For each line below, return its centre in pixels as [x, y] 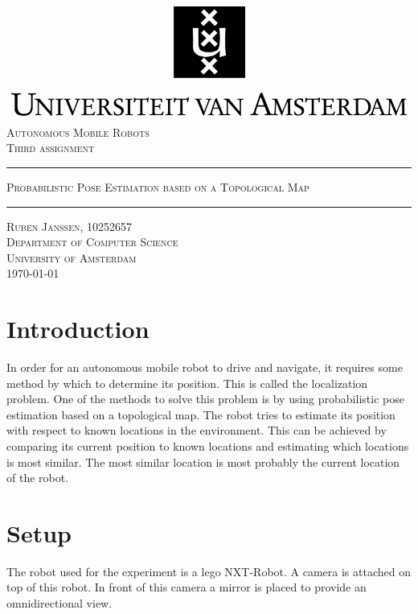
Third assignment [51, 148]
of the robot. [38, 478]
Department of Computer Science [92, 242]
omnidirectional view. [59, 603]
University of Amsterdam [72, 257]
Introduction [78, 329]
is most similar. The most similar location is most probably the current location [203, 462]
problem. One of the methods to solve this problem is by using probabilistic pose [205, 399]
